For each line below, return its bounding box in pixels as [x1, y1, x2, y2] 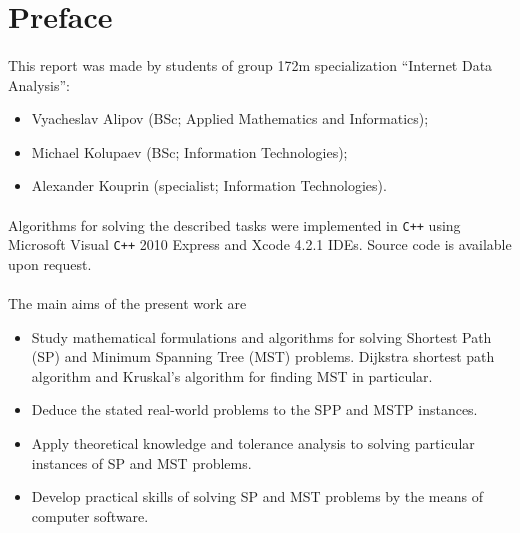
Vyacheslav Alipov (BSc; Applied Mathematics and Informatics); [31, 108, 429, 129]
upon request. [8, 253, 92, 274]
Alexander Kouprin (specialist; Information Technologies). [31, 175, 387, 196]
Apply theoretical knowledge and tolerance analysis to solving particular [31, 433, 475, 453]
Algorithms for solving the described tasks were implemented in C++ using [8, 214, 461, 235]
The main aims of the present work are [8, 293, 247, 314]
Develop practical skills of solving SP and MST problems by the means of [31, 486, 483, 507]
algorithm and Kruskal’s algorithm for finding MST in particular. [31, 365, 433, 386]
